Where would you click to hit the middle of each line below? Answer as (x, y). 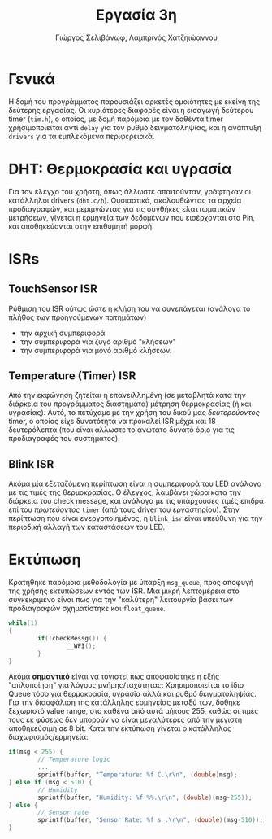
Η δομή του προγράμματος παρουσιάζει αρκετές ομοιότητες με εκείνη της (134, 101)
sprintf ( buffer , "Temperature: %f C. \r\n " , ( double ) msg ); (138, 775)
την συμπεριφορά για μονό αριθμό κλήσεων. (96, 350)
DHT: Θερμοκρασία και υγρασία (120, 169)
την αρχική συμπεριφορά (63, 333)
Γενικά (32, 79)
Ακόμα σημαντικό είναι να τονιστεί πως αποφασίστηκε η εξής (114, 676)
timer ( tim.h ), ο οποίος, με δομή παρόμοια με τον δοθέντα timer (116, 119)
